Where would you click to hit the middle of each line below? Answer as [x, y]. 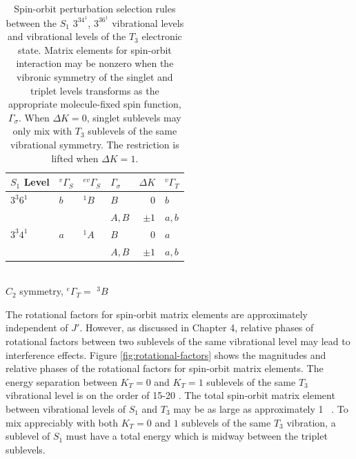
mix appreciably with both [62, 422]
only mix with [42, 131]
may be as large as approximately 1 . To [261, 409]
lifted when [75, 158]
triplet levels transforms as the [95, 90]
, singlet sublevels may [134, 117]
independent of [37, 328]
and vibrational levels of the [67, 36]
